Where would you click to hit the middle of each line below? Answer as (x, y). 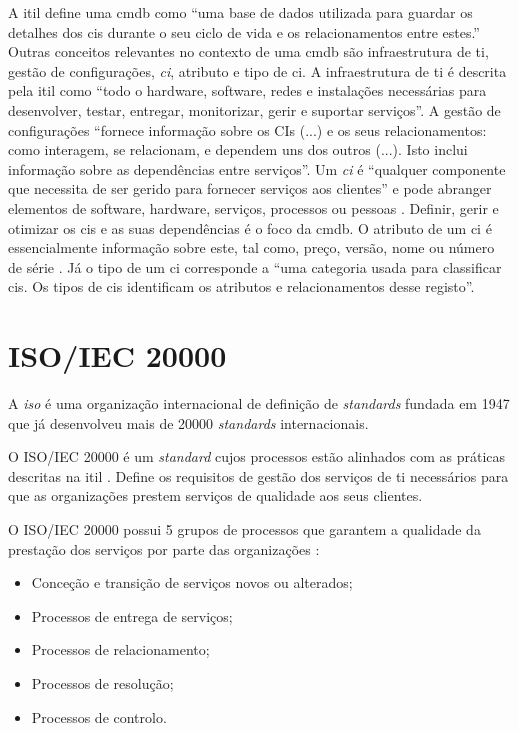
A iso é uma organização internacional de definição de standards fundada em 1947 (259, 403)
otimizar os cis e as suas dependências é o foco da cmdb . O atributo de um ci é (250, 227)
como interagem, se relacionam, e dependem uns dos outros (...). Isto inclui (238, 149)
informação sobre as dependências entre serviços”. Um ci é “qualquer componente (257, 168)
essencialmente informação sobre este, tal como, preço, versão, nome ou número (251, 247)
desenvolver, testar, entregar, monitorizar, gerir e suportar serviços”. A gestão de (254, 109)
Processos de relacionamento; (120, 649)
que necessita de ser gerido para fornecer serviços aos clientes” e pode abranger (250, 188)
